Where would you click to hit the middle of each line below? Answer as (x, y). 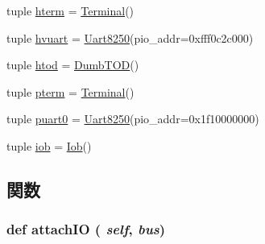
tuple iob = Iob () (49, 145)
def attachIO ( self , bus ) (86, 229)
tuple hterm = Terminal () (70, 10)
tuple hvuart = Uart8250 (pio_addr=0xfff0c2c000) (130, 37)
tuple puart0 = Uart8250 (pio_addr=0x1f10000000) (133, 119)
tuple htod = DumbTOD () (73, 65)
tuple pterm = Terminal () (70, 91)
